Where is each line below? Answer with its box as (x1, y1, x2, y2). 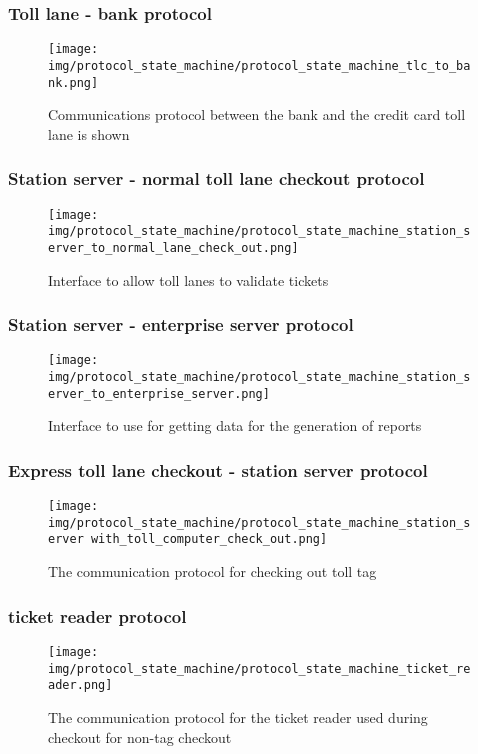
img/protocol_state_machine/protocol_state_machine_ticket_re (48, 661, 471, 676)
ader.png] (48, 678, 113, 693)
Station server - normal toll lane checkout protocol (8, 166, 425, 191)
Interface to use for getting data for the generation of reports (48, 415, 422, 436)
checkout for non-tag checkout (48, 726, 232, 747)
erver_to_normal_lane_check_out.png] (48, 240, 299, 255)
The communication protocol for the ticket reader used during (48, 706, 428, 727)
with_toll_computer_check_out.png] (90, 532, 328, 547)
